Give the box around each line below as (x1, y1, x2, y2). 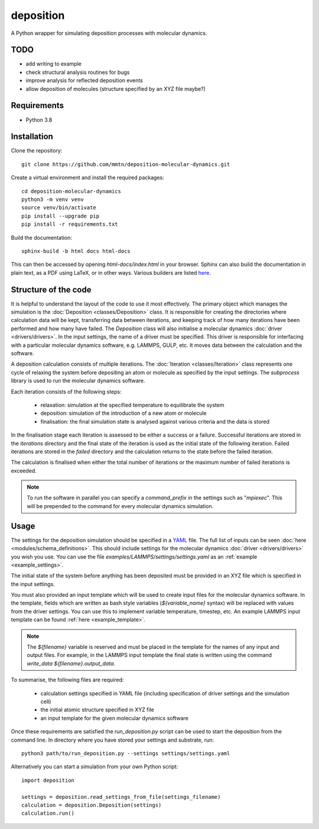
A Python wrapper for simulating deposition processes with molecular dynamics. (11, 30, 207, 37)
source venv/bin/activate (21, 204, 97, 211)
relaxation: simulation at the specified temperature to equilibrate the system (40, 401, 224, 408)
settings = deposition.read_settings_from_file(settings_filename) (21, 794, 221, 800)
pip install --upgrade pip (21, 213, 100, 219)
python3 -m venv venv (21, 196, 84, 203)
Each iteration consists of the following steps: (11, 388, 122, 395)
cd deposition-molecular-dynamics (21, 188, 121, 194)
